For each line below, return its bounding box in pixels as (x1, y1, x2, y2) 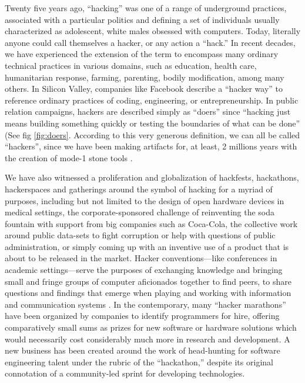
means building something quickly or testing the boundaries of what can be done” (5, 116, 300, 129)
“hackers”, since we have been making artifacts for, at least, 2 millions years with (5, 140, 297, 152)
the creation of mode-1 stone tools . (5, 151, 133, 164)
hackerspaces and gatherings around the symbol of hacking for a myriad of (5, 182, 273, 195)
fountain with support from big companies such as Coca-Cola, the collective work (5, 217, 298, 229)
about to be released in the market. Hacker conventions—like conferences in (5, 252, 277, 264)
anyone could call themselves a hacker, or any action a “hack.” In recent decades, (5, 36, 296, 48)
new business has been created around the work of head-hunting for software (5, 344, 280, 357)
